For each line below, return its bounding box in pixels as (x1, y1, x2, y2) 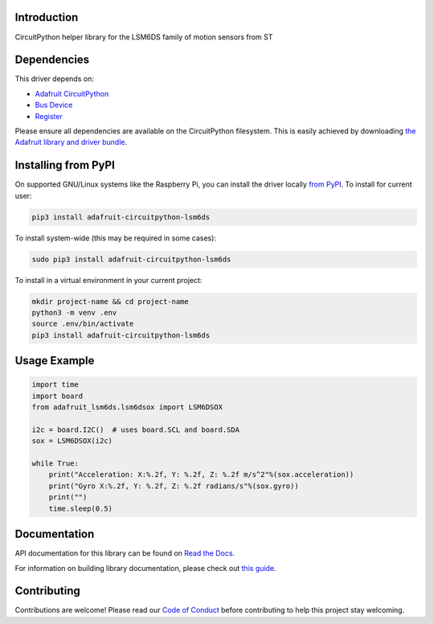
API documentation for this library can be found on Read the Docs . (14, 548, 235, 558)
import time (31, 380, 80, 389)
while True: (31, 459, 80, 468)
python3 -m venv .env (31, 308, 117, 317)
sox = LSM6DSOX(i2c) (31, 437, 113, 445)
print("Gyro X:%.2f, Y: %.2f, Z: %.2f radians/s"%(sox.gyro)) (48, 481, 299, 491)
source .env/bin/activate (31, 319, 134, 329)
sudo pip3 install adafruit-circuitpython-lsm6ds (31, 254, 231, 264)
